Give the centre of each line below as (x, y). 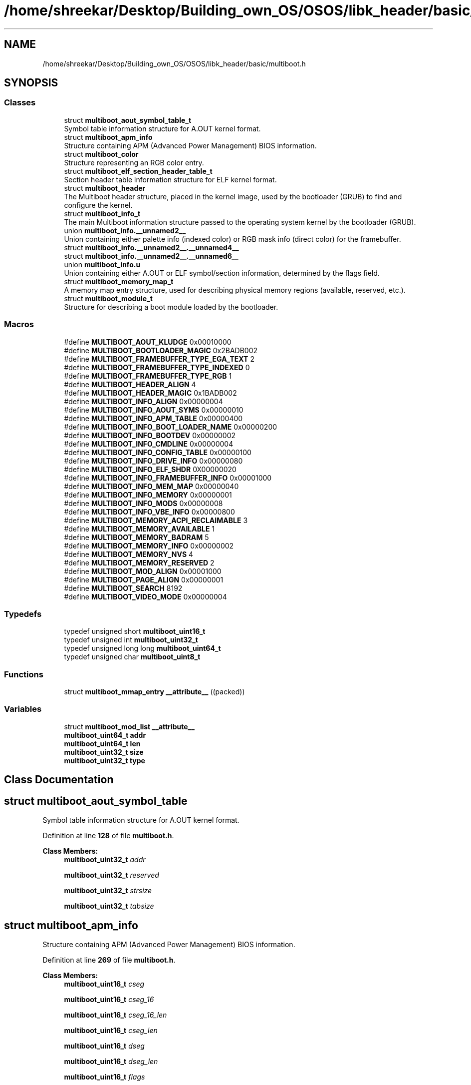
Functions (24, 674)
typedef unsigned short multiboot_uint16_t (135, 631)
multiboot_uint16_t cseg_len (111, 1030)
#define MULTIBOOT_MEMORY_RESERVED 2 (139, 562)
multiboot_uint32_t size (104, 752)
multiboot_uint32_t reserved (112, 875)
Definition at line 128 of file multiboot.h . (108, 836)
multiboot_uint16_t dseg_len (111, 1061)
